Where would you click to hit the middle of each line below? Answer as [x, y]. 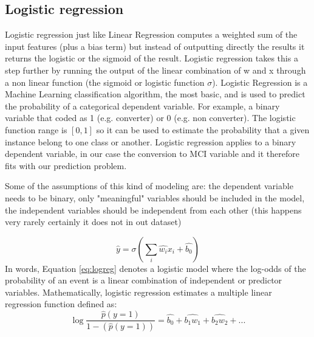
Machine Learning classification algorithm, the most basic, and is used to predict [155, 94]
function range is [36, 129]
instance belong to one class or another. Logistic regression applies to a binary [151, 141]
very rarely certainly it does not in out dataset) [93, 222]
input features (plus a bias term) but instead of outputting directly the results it [155, 46]
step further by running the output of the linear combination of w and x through [155, 70]
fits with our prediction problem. [66, 165]
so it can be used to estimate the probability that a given [203, 129]
